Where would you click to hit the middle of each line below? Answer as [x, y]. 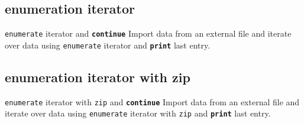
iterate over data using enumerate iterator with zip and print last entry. [138, 113]
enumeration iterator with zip [98, 77]
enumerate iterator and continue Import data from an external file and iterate [148, 33]
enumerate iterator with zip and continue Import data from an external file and [152, 101]
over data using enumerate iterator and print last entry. [108, 45]
